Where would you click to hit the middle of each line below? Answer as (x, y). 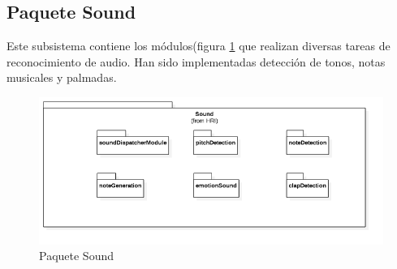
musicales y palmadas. (62, 77)
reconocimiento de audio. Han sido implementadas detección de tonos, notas (196, 61)
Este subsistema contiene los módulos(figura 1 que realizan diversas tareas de (198, 46)
